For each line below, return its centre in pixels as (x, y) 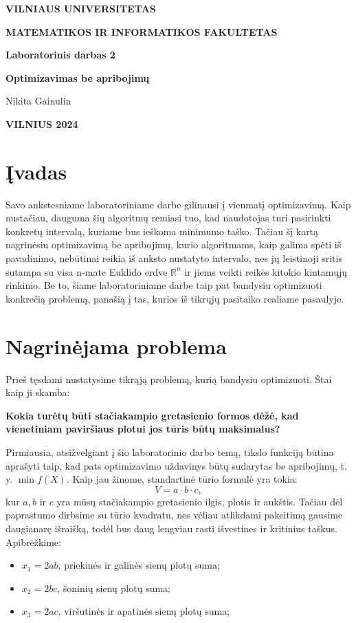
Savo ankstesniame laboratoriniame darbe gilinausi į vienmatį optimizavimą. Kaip (178, 204)
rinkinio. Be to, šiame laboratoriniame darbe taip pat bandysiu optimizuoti (164, 285)
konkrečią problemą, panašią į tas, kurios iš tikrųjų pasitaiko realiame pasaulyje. (175, 298)
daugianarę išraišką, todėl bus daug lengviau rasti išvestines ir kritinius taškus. (171, 528)
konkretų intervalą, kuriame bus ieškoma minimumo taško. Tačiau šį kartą (162, 231)
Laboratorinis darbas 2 (60, 55)
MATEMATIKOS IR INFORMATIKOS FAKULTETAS (142, 31)
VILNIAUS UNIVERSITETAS (81, 8)
